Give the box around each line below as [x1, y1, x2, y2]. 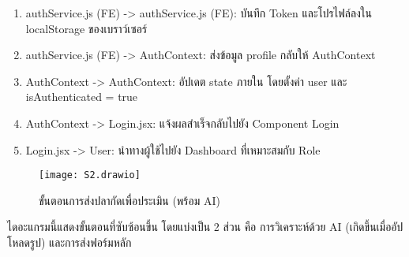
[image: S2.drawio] [39, 169, 141, 181]
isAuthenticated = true [25, 88, 138, 105]
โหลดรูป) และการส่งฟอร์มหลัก [7, 234, 132, 250]
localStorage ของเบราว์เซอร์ [25, 20, 148, 36]
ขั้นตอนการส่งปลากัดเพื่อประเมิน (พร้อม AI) [39, 192, 220, 208]
